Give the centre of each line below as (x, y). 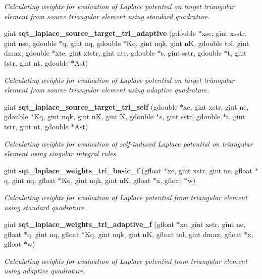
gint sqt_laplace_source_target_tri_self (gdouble (91, 106)
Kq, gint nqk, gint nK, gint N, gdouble (94, 117)
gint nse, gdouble (30, 43)
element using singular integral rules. (61, 153)
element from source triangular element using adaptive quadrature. (107, 90)
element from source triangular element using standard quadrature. (107, 16)
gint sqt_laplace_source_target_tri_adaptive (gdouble (100, 33)
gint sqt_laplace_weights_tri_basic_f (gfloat (83, 170)
